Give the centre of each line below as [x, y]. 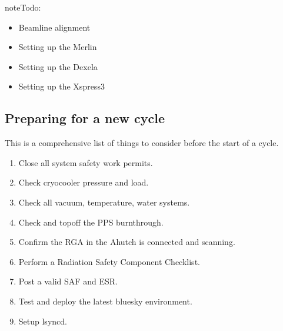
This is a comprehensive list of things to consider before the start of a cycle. [142, 143]
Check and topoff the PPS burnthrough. [91, 222]
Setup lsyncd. [43, 321]
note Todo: [23, 7]
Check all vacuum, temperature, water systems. [104, 202]
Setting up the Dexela [58, 66]
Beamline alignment [54, 27]
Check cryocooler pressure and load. [84, 182]
